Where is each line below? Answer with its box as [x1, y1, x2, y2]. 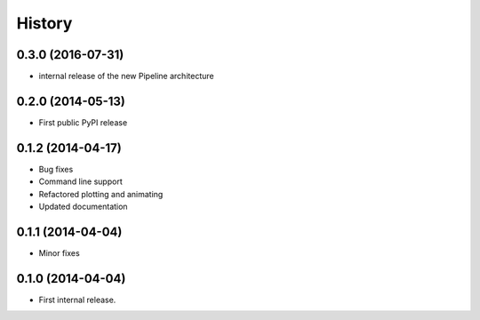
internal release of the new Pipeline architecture [38, 71, 214, 82]
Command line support [38, 176, 124, 187]
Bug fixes [38, 164, 74, 174]
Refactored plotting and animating [38, 188, 164, 199]
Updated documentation [38, 201, 128, 212]
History [16, 13, 73, 33]
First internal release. [38, 294, 116, 305]
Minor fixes [38, 247, 80, 258]
